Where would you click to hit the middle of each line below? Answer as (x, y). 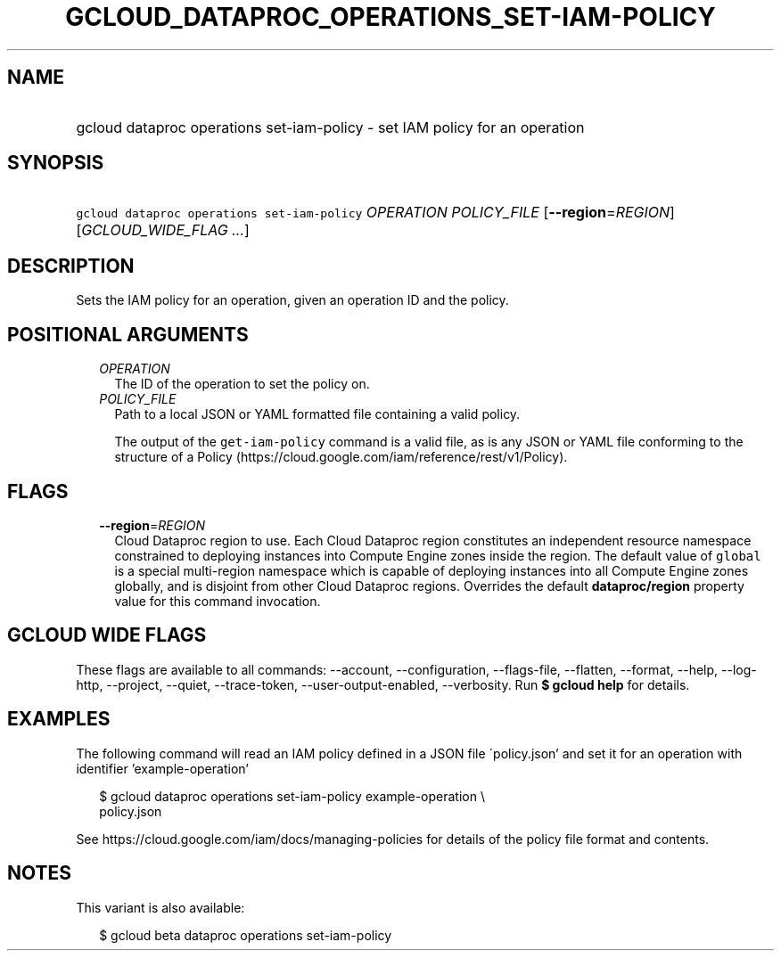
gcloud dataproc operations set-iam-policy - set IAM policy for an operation (330, 127)
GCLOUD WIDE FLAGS (107, 635)
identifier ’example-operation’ (162, 768)
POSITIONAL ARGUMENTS (128, 334)
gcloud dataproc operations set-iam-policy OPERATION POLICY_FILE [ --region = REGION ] (375, 213)
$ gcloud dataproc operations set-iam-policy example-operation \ (292, 796)
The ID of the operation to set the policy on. (242, 384)
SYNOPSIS (56, 163)
